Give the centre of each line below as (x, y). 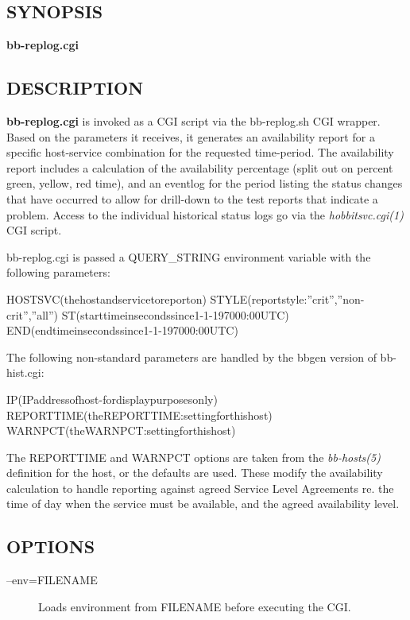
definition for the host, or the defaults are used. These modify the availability (195, 473)
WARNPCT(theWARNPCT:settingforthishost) (121, 430)
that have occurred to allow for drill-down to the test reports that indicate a (192, 198)
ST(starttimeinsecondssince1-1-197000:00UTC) (175, 314)
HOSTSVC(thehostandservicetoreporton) (106, 298)
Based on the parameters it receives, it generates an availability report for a (191, 136)
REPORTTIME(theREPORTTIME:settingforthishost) (139, 415)
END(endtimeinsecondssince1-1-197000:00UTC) (122, 330)
